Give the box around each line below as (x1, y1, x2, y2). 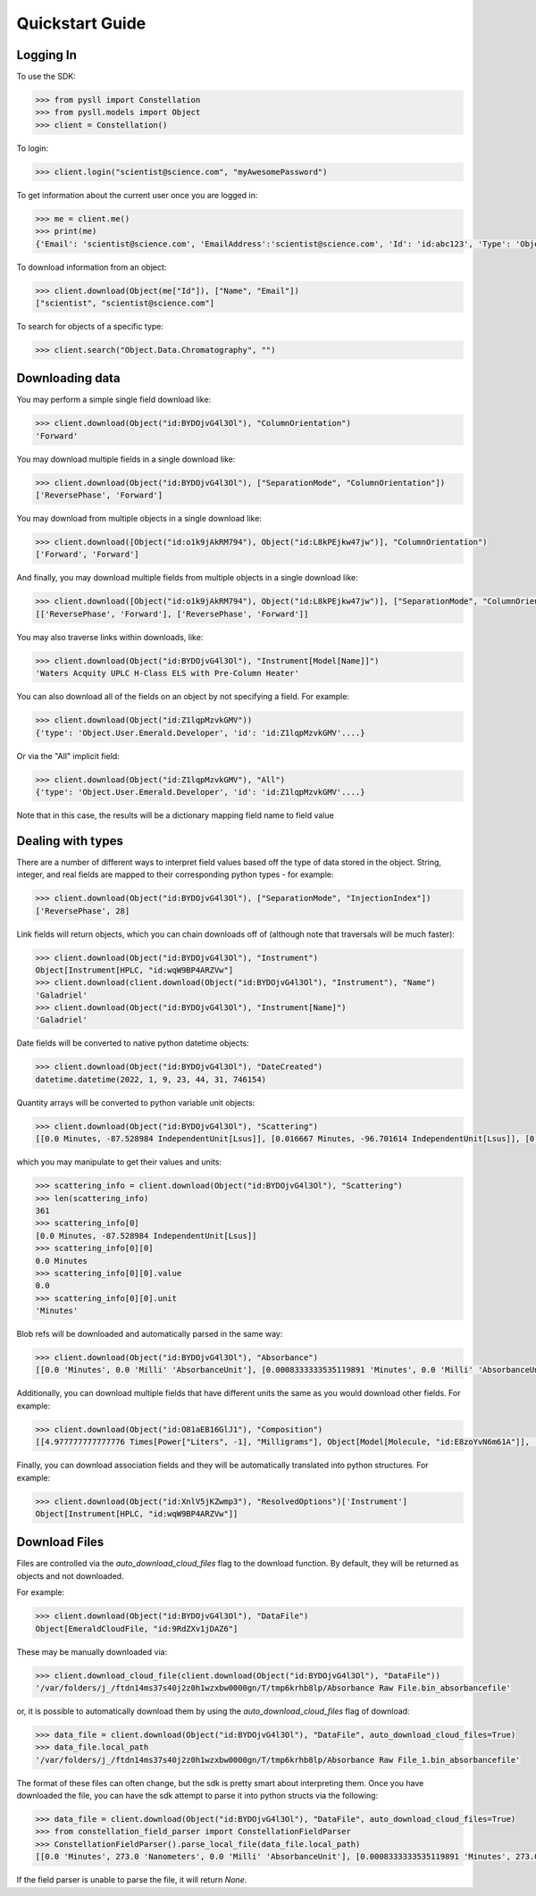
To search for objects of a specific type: (16, 321, 164, 331)
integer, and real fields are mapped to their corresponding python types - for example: (16, 869, 334, 880)
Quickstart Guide (16, 13, 147, 33)
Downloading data (16, 371, 121, 386)
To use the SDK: (16, 71, 76, 82)
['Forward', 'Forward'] (35, 549, 140, 560)
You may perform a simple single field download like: (16, 394, 212, 405)
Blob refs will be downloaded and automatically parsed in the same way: (16, 1329, 283, 1340)
